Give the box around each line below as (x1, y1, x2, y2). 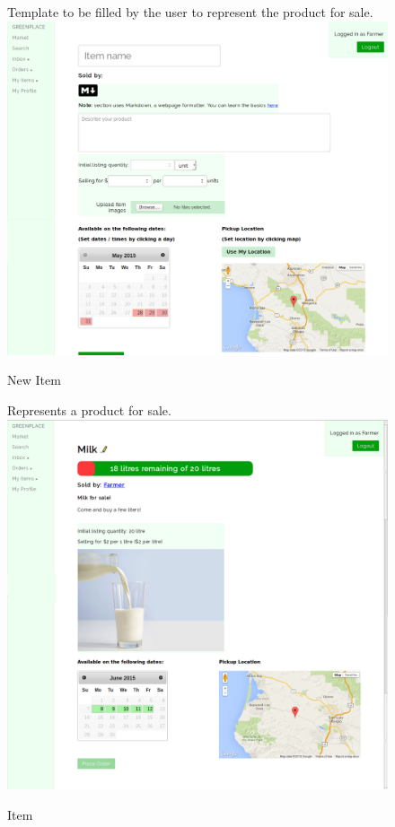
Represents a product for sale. (7, 401, 171, 420)
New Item (7, 370, 61, 389)
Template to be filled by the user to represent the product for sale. (7, 3, 373, 21)
